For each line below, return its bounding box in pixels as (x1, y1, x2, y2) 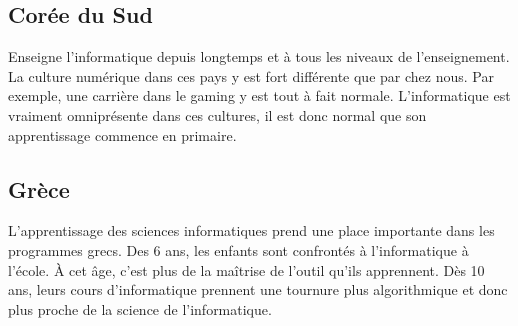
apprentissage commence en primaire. (8, 124, 237, 145)
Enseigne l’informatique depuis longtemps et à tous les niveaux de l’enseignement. (8, 46, 510, 67)
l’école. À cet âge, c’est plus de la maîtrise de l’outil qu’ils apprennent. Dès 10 (8, 259, 485, 280)
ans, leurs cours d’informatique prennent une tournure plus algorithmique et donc (8, 279, 508, 300)
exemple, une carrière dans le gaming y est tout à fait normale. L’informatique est (8, 85, 511, 106)
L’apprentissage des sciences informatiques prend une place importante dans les (8, 220, 495, 241)
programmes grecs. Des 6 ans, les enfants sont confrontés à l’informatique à (8, 239, 469, 260)
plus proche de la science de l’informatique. (8, 298, 272, 319)
